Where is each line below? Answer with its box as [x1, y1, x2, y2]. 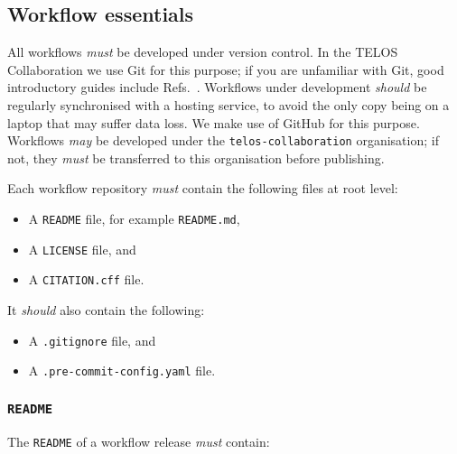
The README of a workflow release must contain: [7, 431, 270, 450]
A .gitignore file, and [28, 330, 156, 349]
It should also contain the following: [7, 300, 205, 319]
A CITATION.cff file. [28, 270, 145, 289]
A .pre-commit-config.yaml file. [28, 361, 216, 380]
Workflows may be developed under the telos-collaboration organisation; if [7, 131, 439, 150]
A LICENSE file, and [28, 239, 136, 258]
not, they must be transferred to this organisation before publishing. [7, 148, 385, 167]
